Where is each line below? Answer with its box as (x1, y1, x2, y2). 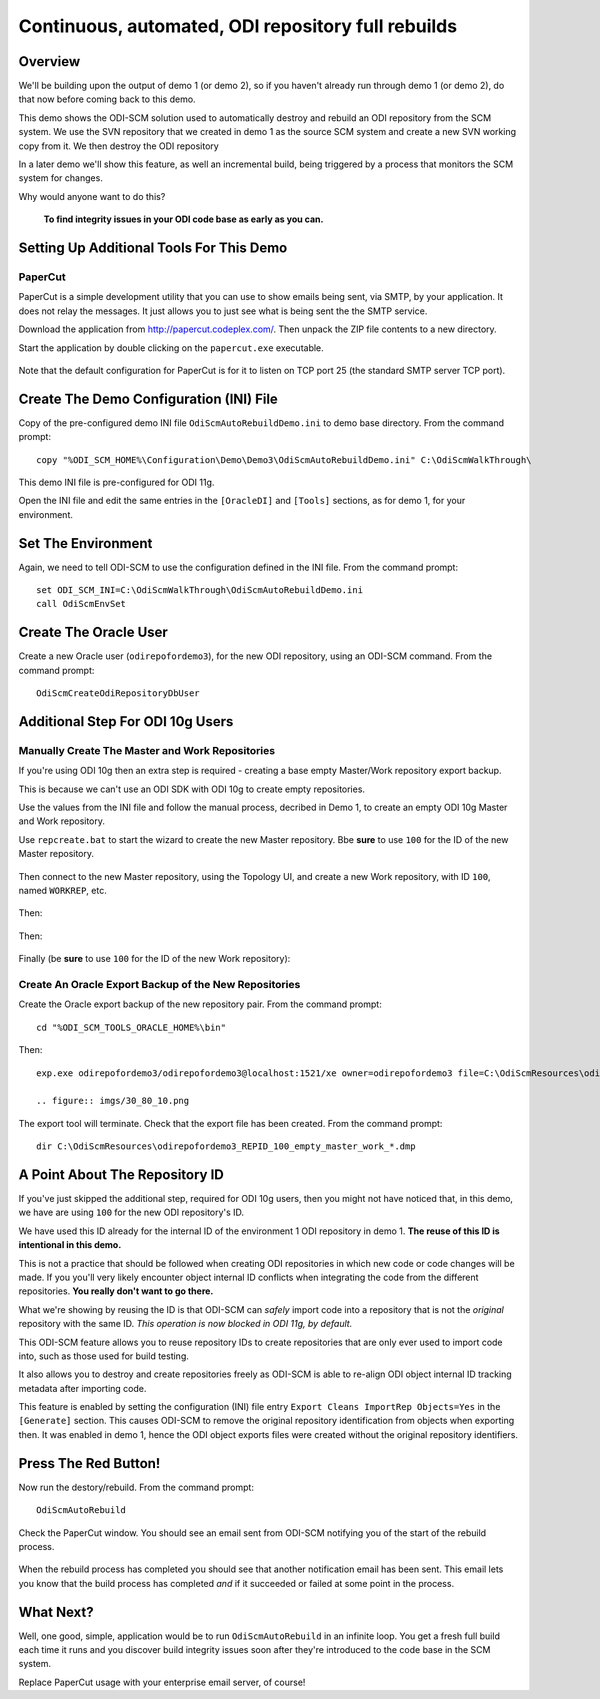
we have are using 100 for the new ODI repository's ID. (18, 1206, 245, 1219)
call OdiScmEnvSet (36, 598, 127, 610)
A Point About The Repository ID (18, 1166, 225, 1183)
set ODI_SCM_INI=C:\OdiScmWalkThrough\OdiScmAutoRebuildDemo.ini (36, 585, 364, 596)
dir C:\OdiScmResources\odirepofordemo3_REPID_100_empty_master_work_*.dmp (36, 1141, 416, 1152)
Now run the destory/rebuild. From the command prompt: (18, 1481, 255, 1493)
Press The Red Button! (18, 1455, 161, 1472)
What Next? (18, 1603, 94, 1620)
